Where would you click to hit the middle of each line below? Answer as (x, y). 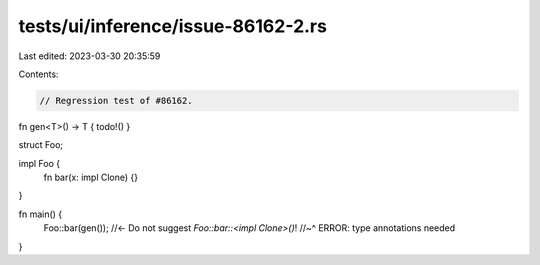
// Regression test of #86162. (116, 100)
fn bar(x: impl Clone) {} (91, 177)
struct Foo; (41, 145)
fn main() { (40, 214)
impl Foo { (39, 163)
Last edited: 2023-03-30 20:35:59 (89, 56)
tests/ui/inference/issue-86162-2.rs (172, 26)
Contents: (38, 74)
